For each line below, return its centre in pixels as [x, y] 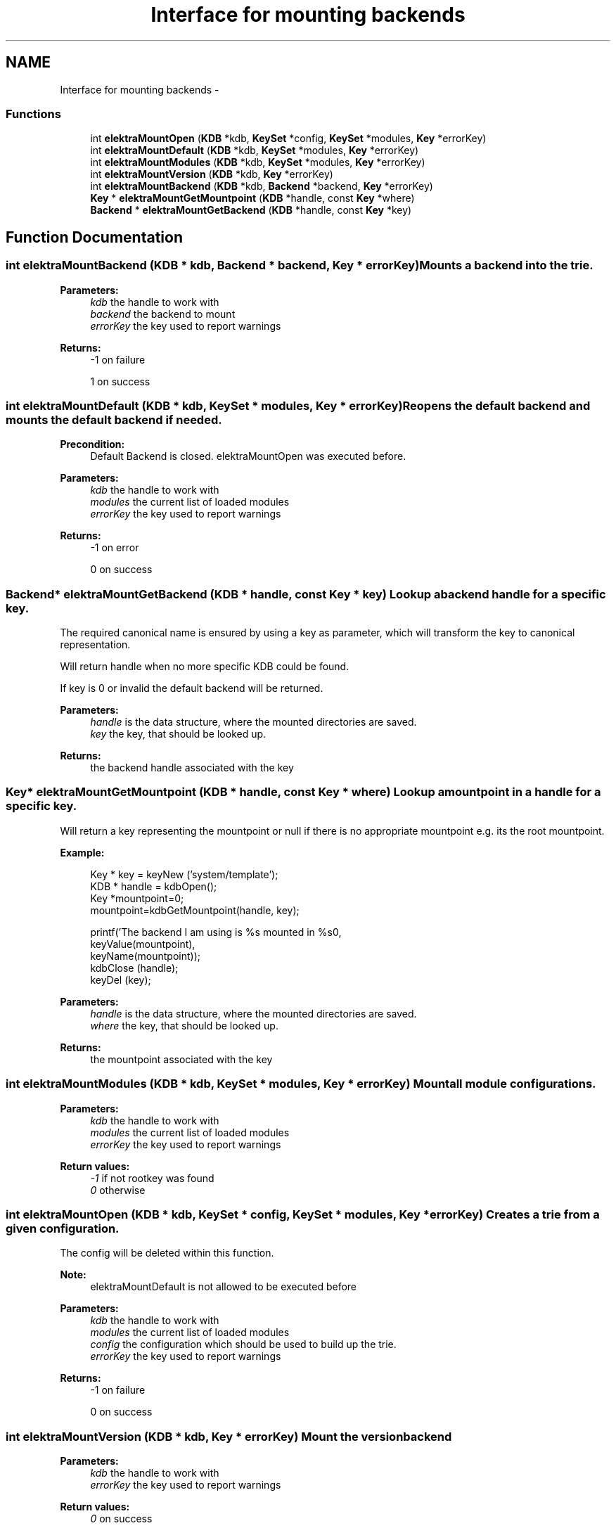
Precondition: [92, 444]
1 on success [120, 381]
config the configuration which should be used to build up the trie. [243, 1344]
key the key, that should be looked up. [178, 734]
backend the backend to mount [163, 314]
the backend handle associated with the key [192, 768]
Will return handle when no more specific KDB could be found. [205, 667]
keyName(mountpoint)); [145, 956]
